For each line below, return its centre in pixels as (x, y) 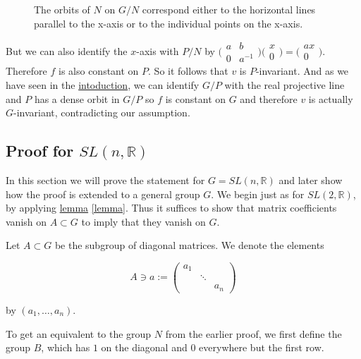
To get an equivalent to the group (79, 333)
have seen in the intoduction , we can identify (103, 84)
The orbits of (62, 9)
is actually (331, 98)
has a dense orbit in (77, 98)
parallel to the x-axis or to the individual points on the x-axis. (169, 23)
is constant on (196, 98)
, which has (66, 347)
